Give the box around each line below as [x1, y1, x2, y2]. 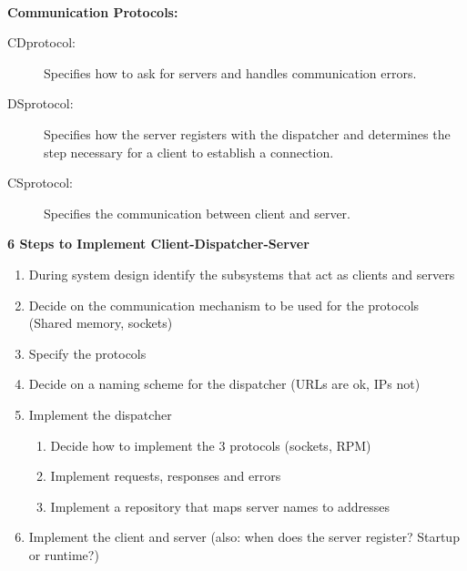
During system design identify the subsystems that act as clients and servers [28, 264, 455, 283]
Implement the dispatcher [28, 404, 172, 423]
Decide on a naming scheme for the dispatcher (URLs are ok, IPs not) [28, 374, 421, 393]
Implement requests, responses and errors [50, 466, 281, 485]
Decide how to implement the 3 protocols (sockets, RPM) [50, 435, 371, 454]
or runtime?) [28, 545, 99, 564]
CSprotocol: [7, 173, 74, 192]
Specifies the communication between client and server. [44, 203, 350, 222]
